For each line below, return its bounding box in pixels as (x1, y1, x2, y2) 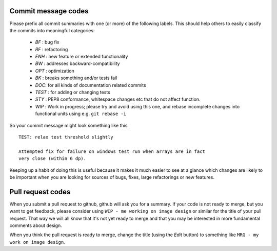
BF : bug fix (35, 39, 60, 45)
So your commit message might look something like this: (9, 122, 129, 128)
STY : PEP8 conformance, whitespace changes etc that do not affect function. (35, 96, 201, 102)
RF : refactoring (35, 46, 68, 52)
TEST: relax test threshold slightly (18, 134, 114, 140)
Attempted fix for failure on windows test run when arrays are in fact (18, 148, 205, 154)
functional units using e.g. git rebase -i (35, 110, 127, 117)
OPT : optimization (35, 67, 74, 74)
